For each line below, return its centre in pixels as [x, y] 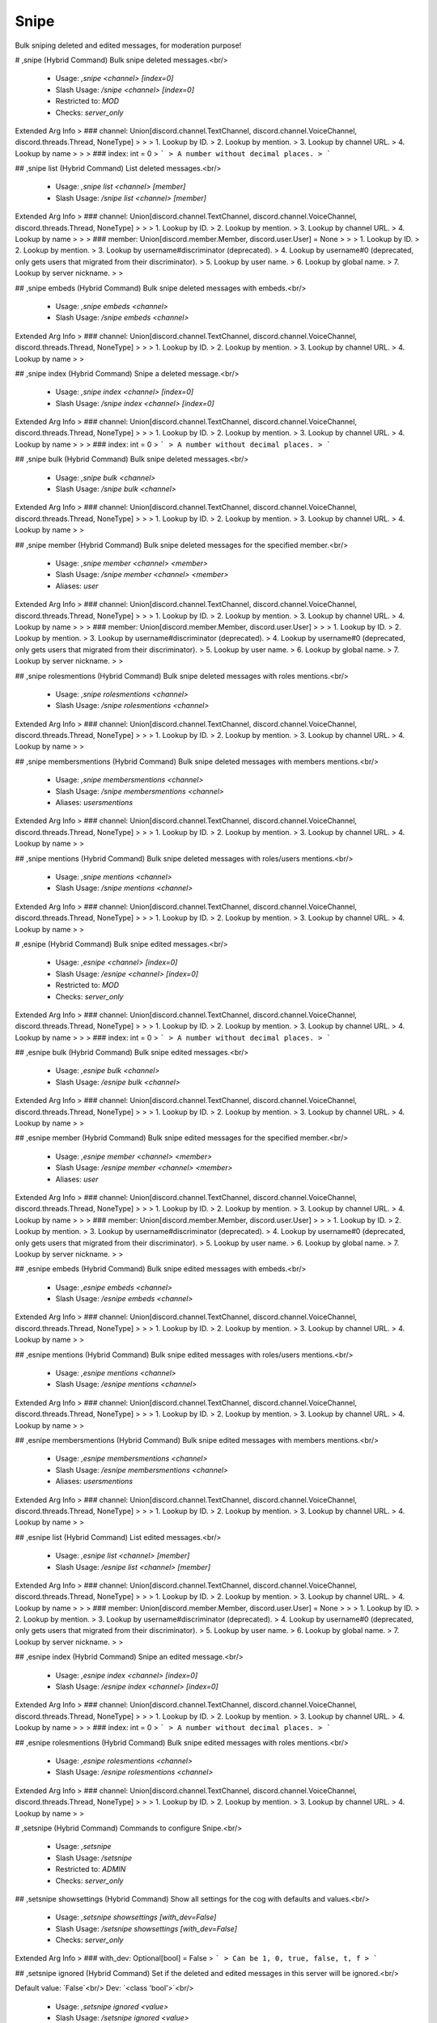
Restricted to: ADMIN [91, 1869]
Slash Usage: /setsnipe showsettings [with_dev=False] [146, 1928]
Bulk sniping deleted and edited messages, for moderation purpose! [128, 45]
